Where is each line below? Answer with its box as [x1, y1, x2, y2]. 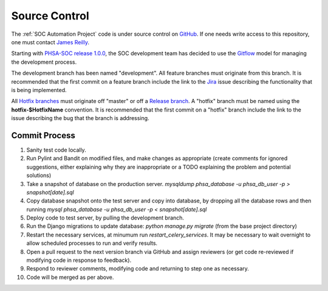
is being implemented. [11, 86, 67, 93]
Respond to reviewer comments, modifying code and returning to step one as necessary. [26, 265, 249, 272]
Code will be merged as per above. [26, 273, 114, 281]
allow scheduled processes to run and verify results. [26, 239, 158, 247]
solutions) [26, 172, 52, 179]
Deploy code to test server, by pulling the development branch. [26, 214, 185, 221]
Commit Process [11, 130, 76, 141]
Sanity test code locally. [26, 146, 86, 153]
